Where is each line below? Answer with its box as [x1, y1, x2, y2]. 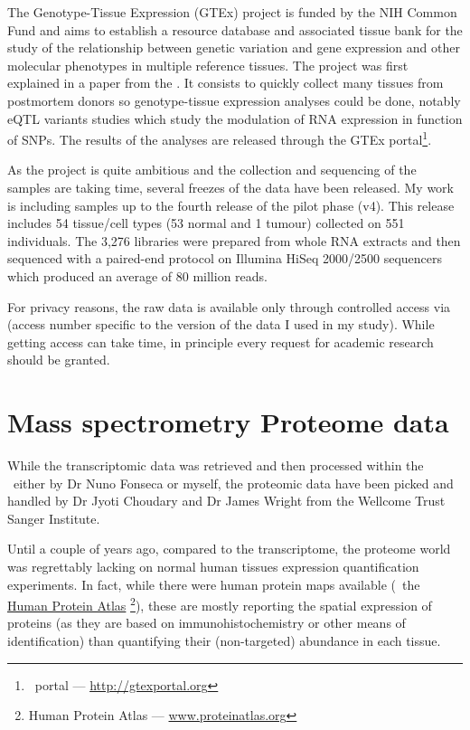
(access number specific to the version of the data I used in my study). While [7, 315, 435, 334]
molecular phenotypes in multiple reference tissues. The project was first [7, 55, 409, 74]
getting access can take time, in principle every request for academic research [7, 332, 434, 351]
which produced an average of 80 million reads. [7, 266, 268, 285]
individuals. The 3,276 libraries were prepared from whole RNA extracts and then [7, 231, 461, 250]
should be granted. [7, 350, 110, 369]
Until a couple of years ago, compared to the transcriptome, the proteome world [7, 539, 451, 558]
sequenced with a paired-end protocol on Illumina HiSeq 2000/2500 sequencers [7, 249, 443, 268]
